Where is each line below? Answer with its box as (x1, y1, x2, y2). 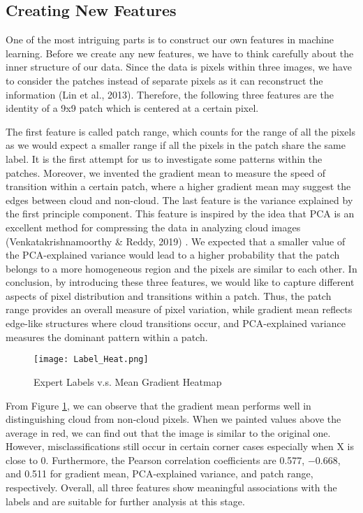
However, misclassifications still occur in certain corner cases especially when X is (6, 439, 354, 454)
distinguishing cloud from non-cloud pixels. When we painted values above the (6, 412, 341, 426)
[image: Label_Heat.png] (34, 354, 149, 365)
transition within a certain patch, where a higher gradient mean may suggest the (6, 179, 351, 194)
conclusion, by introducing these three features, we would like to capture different (6, 275, 355, 289)
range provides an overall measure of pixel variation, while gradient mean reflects (6, 302, 353, 317)
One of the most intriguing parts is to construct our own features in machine (6, 32, 334, 47)
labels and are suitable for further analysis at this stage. (6, 493, 245, 508)
